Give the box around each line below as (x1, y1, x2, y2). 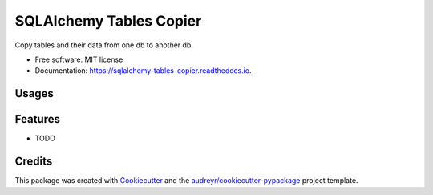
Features (14, 112, 60, 126)
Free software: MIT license (34, 55, 123, 64)
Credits (14, 155, 53, 169)
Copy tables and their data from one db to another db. (14, 40, 194, 50)
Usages (14, 87, 54, 100)
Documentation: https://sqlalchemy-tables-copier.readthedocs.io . (34, 66, 252, 75)
